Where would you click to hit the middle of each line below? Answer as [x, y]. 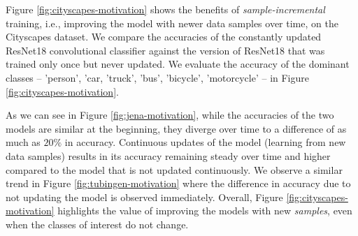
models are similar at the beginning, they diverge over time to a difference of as [176, 128]
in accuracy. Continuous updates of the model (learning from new [205, 142]
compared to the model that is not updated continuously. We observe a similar [174, 169]
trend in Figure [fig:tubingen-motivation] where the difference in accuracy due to [178, 183]
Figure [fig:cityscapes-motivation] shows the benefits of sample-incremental [165, 9]
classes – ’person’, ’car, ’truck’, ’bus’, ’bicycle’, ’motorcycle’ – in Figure [157, 77]
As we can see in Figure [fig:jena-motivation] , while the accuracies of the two [170, 115]
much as [23, 142]
